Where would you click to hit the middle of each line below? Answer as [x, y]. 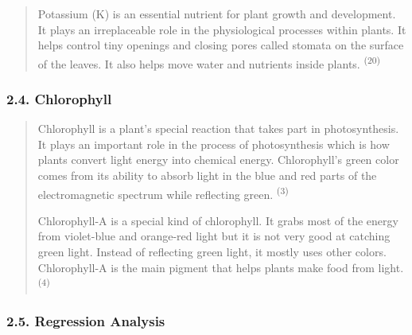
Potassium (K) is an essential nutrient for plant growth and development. [217, 14]
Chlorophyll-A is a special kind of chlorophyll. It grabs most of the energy [218, 220]
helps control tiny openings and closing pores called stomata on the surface [221, 45]
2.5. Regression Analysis [86, 321]
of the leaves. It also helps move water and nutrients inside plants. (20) [209, 62]
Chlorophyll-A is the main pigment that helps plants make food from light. [221, 267]
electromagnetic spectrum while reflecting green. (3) [163, 193]
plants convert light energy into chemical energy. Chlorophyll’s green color [218, 160]
